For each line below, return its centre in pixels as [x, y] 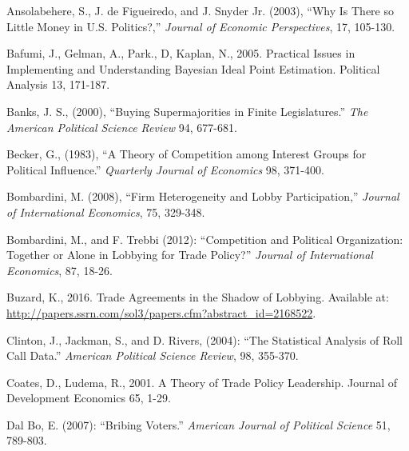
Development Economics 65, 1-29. [89, 398]
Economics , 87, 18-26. [60, 270]
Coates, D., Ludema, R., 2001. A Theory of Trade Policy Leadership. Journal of [202, 382]
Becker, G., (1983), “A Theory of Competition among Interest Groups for [187, 154]
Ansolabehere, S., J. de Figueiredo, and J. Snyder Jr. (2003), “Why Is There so [200, 10]
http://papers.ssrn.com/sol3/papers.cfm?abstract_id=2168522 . [161, 312]
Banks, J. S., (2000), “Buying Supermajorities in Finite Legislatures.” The [187, 111]
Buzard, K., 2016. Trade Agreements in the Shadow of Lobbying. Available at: [198, 297]
